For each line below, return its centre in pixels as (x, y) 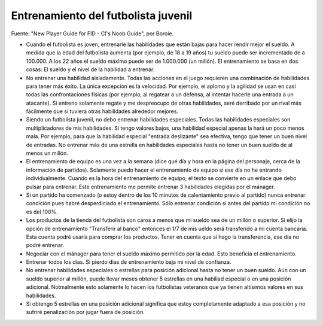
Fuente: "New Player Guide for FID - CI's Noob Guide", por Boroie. (92, 33)
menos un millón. (47, 153)
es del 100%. (42, 212)
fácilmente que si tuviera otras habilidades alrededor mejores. (102, 111)
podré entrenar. (45, 245)
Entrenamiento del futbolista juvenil (102, 16)
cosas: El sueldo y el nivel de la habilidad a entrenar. (90, 69)
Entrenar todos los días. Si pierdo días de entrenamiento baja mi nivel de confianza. (129, 262)
